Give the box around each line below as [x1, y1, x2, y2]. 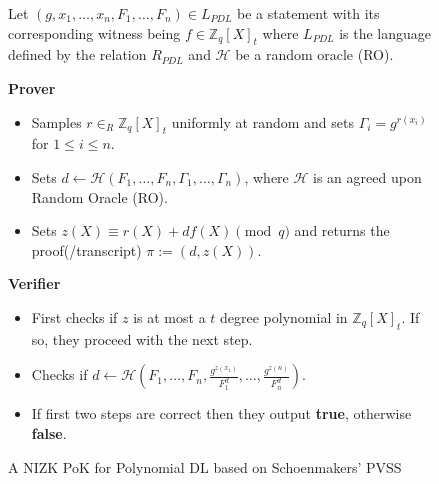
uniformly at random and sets [171, 111, 354, 132]
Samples [31, 111, 82, 132]
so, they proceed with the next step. [31, 328, 253, 349]
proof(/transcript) [31, 239, 142, 260]
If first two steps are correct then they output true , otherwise [31, 403, 412, 424]
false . [31, 422, 67, 443]
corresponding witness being [8, 22, 181, 43]
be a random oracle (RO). [235, 44, 394, 65]
